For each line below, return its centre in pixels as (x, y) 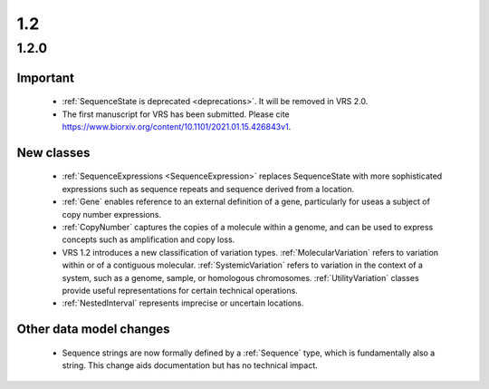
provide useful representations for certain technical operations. (180, 290)
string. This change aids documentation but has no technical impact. (190, 365)
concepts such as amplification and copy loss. (149, 239)
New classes (53, 153)
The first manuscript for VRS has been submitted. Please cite (176, 114)
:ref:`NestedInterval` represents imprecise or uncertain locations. (183, 303)
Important (45, 78)
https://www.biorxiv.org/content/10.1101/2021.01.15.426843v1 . (177, 126)
